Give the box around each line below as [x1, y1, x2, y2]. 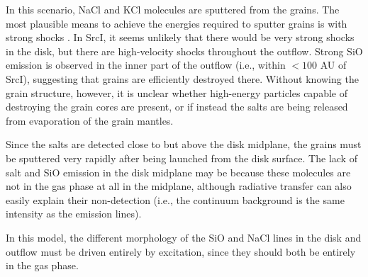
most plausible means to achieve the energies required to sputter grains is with [6, 16, 347, 30]
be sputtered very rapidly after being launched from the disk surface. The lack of [6, 150, 357, 165]
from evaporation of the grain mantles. [6, 113, 174, 128]
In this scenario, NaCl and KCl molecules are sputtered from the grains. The [6, 2, 340, 16]
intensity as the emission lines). [6, 206, 142, 221]
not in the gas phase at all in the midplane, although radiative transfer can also [6, 179, 352, 193]
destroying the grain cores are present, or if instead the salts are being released [6, 99, 348, 114]
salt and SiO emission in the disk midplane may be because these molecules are [6, 164, 351, 179]
